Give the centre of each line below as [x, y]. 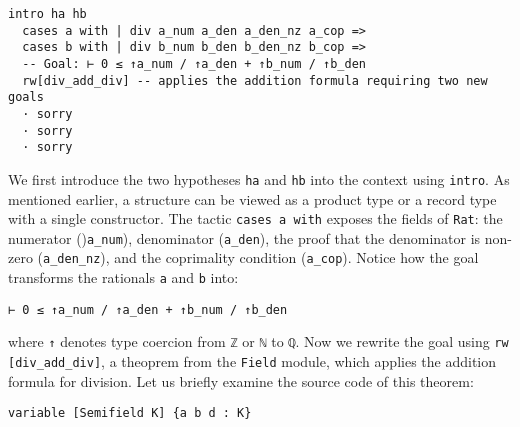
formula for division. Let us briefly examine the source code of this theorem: [241, 380]
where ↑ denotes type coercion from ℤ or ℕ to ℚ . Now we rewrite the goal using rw [258, 341]
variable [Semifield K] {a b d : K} [130, 413]
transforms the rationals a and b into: [123, 277]
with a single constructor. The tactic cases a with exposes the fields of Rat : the [255, 218]
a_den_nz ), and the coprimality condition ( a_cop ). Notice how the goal [261, 257]
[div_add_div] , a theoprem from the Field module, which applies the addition [252, 361]
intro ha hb [47, 14]
